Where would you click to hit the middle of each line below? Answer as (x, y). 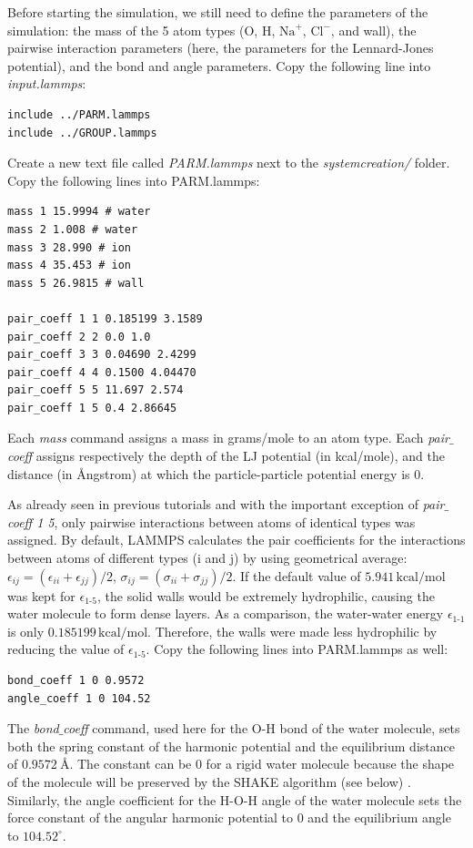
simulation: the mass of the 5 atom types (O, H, (141, 30)
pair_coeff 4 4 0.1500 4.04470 (102, 372)
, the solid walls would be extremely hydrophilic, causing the (266, 595)
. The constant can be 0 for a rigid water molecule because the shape (262, 764)
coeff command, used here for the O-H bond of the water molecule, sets (262, 728)
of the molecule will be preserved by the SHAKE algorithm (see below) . (209, 781)
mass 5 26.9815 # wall (76, 283)
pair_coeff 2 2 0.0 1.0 (79, 337)
